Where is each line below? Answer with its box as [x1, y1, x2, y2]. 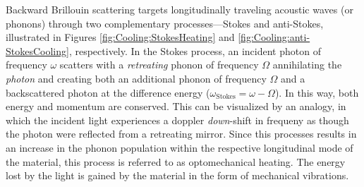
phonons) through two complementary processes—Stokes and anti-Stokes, [6, 16, 324, 30]
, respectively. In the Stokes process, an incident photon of [68, 43, 321, 58]
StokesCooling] [6, 43, 69, 58]
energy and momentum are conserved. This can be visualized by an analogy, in [6, 99, 346, 114]
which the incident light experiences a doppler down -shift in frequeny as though [6, 112, 349, 127]
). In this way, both [274, 85, 359, 99]
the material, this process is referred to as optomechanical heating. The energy [6, 154, 346, 169]
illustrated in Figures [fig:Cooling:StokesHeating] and [6, 30, 235, 44]
